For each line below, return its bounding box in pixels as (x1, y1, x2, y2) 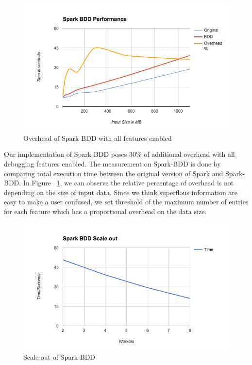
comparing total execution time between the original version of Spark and (4, 168, 223, 178)
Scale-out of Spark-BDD (23, 352, 96, 362)
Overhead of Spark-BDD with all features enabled (23, 133, 172, 143)
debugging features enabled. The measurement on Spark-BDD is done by (4, 158, 221, 168)
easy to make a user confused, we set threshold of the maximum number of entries (4, 197, 249, 207)
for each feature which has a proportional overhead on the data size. (4, 206, 207, 216)
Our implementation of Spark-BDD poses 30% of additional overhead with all (4, 149, 235, 159)
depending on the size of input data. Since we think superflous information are (4, 187, 238, 197)
